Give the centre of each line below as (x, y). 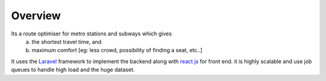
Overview (36, 16)
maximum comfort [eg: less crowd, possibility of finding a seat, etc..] (117, 50)
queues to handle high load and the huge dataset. (73, 70)
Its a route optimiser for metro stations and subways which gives (91, 34)
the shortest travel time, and (67, 41)
